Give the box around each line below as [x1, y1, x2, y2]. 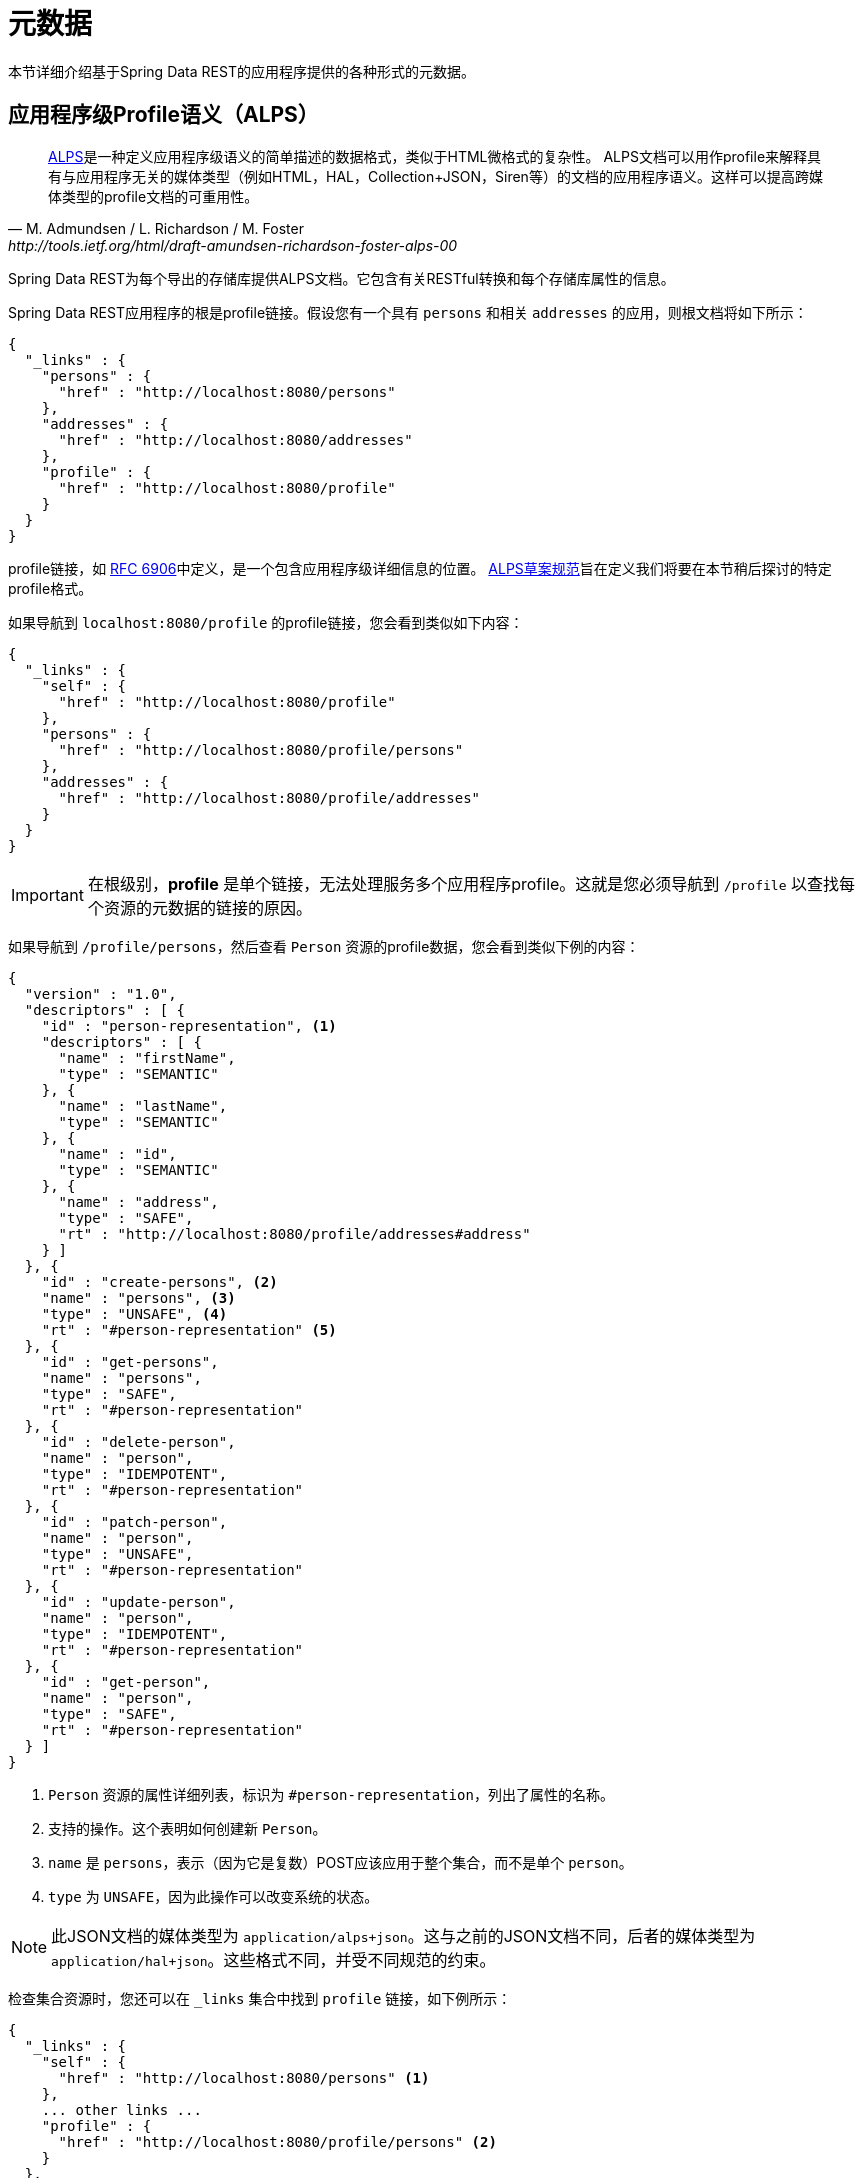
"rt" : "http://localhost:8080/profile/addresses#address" [58, 1225, 531, 1242]
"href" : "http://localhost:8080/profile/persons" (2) [58, 2133, 497, 2150]
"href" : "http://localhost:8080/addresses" [58, 431, 413, 448]
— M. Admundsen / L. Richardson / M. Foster [8, 219, 304, 237]
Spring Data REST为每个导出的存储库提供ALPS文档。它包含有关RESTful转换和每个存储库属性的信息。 [8, 269, 675, 287]
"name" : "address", [58, 1193, 219, 1210]
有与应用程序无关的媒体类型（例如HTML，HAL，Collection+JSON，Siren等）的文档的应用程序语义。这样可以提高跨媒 [48, 167, 823, 185]
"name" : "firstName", [58, 1049, 236, 1066]
